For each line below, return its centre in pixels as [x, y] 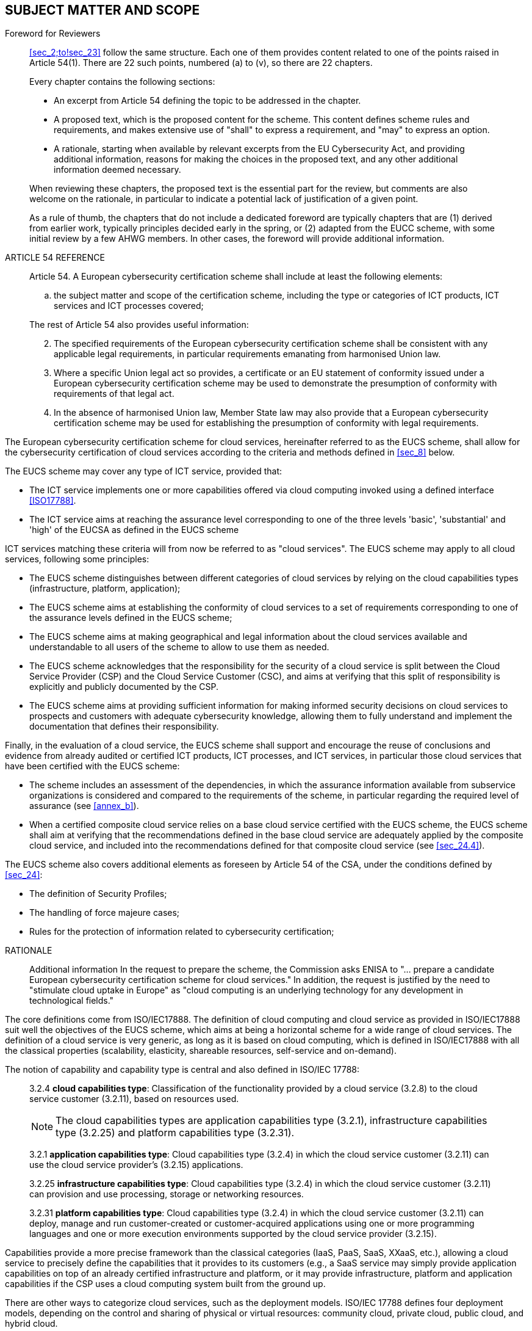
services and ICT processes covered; [129, 306]
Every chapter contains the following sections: [122, 82]
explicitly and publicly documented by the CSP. [124, 687]
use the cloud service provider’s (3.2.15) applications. [136, 1165]
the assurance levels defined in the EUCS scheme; [131, 618]
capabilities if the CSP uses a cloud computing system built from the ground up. [165, 1284]
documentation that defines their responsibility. [124, 727]
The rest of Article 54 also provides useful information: [139, 325]
